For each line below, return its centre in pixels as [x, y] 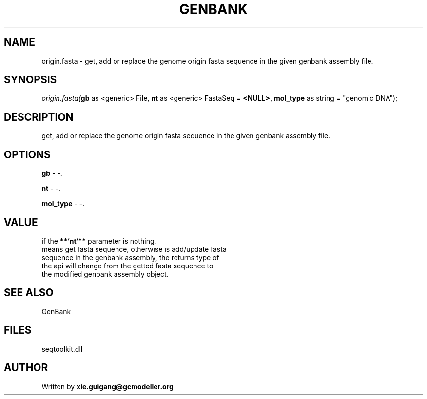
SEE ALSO [29, 293]
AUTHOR [26, 368]
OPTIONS [27, 154]
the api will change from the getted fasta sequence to [127, 266]
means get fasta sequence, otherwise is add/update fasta [134, 249]
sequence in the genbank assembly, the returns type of [130, 257]
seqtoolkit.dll [62, 349]
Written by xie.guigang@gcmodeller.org [107, 386]
